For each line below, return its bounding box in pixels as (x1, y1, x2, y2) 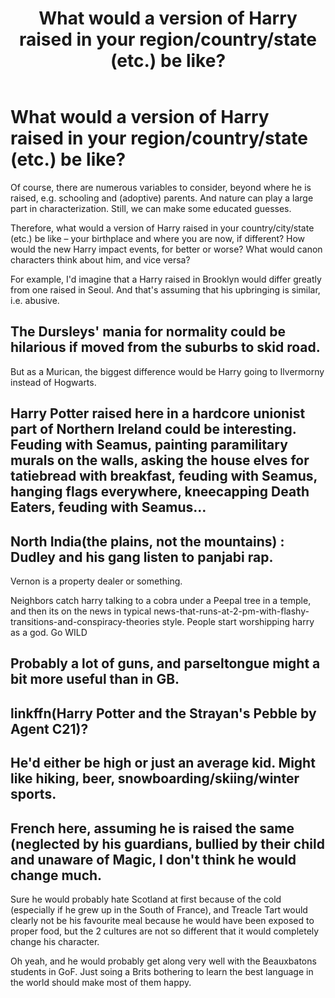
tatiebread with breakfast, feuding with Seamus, (10, 468, 318, 485)
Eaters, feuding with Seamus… (10, 499, 207, 516)
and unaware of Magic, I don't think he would (10, 851, 297, 868)
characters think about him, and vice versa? (10, 253, 191, 266)
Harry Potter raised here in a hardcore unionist (10, 405, 306, 422)
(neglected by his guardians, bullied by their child (10, 835, 325, 852)
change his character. (10, 935, 100, 947)
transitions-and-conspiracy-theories (10, 615, 160, 627)
